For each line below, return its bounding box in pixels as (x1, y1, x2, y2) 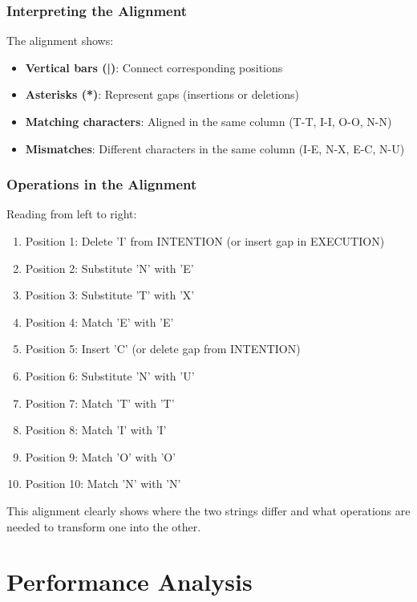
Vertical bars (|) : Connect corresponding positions (25, 59, 283, 75)
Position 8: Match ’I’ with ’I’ (25, 421, 167, 438)
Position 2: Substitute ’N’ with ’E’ (25, 259, 194, 276)
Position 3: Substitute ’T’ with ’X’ (25, 287, 195, 303)
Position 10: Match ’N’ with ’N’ (25, 475, 181, 492)
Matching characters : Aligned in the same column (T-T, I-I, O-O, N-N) (25, 113, 392, 129)
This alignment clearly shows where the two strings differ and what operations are (6, 502, 411, 519)
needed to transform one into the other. (6, 518, 201, 535)
